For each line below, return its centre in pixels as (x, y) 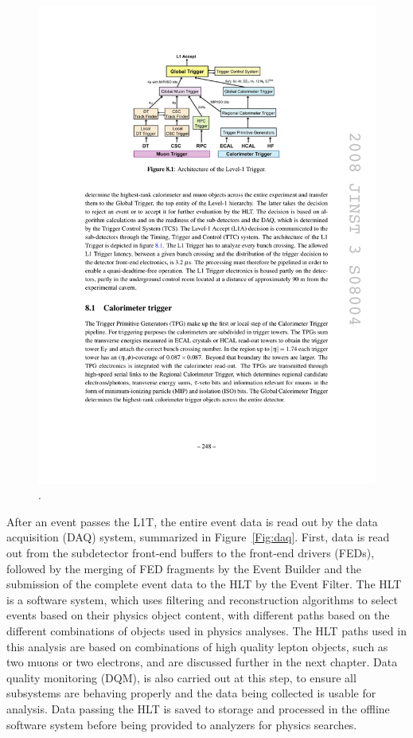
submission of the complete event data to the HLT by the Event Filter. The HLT (204, 584)
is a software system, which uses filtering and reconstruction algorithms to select (202, 599)
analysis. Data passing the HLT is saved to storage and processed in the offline (198, 709)
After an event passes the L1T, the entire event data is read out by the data (192, 521)
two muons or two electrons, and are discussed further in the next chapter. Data (202, 662)
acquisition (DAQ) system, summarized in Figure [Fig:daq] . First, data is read (198, 537)
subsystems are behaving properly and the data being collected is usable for (191, 693)
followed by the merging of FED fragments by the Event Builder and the (184, 568)
